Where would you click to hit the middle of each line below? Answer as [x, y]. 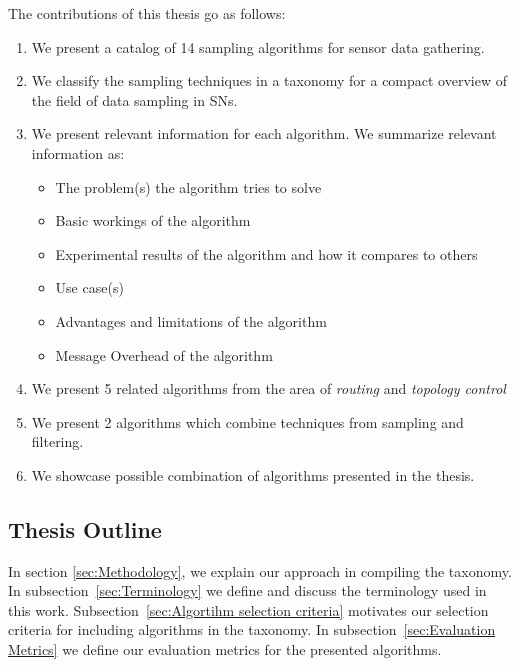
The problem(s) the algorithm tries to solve [188, 186]
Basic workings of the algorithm [153, 220]
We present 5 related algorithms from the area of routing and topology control [268, 388]
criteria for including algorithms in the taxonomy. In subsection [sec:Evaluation [252, 629]
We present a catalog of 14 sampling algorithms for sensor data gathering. [258, 46]
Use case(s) [89, 287]
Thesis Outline [85, 528]
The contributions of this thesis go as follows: [147, 13]
